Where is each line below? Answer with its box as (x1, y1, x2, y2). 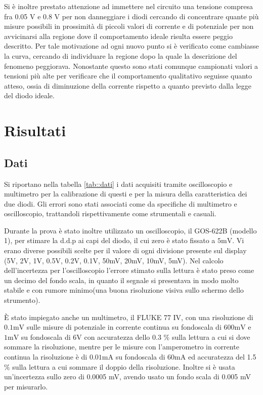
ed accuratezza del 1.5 (188, 351, 256, 362)
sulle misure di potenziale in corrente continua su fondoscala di (26, 322, 222, 332)
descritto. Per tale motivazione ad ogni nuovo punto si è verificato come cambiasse (4, 41, 259, 51)
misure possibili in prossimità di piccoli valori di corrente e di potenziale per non (4, 21, 254, 31)
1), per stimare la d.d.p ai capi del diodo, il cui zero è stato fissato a (4, 235, 215, 246)
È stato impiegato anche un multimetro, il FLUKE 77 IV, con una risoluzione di (4, 311, 253, 322)
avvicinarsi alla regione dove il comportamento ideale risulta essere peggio (4, 30, 233, 41)
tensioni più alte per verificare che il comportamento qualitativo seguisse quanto (4, 70, 252, 81)
